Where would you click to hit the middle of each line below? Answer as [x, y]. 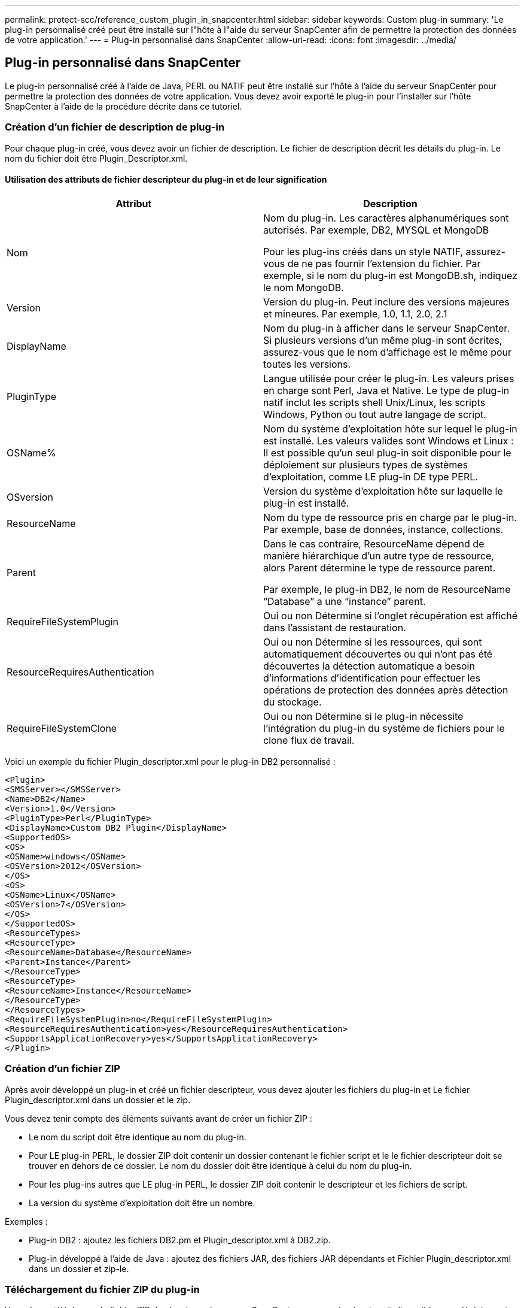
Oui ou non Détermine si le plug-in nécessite [363, 716]
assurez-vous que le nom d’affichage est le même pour [388, 352]
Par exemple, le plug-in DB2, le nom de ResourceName [387, 589]
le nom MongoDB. [304, 287]
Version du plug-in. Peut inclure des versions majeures [386, 302]
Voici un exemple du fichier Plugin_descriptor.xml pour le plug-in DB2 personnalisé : [170, 761]
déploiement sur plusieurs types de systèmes [366, 464]
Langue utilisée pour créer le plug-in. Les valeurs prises [389, 378]
